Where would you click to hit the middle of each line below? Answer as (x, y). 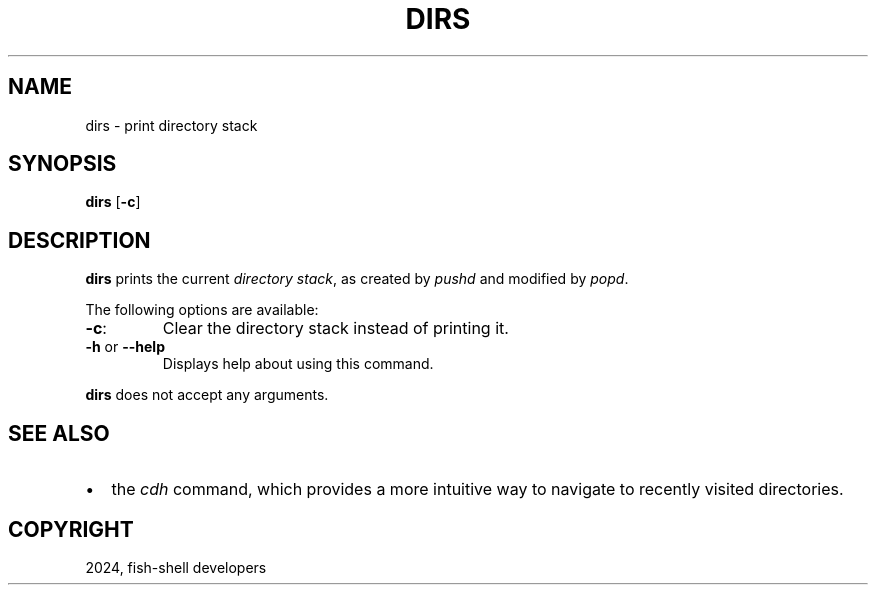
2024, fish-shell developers (176, 567)
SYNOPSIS (62, 164)
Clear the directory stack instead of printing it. (335, 328)
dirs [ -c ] (113, 202)
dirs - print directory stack (171, 125)
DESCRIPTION (79, 240)
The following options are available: (202, 310)
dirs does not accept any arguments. (207, 395)
